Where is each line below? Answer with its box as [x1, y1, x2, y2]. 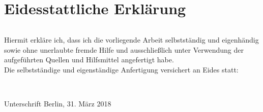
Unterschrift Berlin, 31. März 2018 [4, 98, 111, 109]
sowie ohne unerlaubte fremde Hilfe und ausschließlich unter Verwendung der [4, 44, 244, 55]
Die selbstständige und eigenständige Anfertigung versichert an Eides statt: [4, 64, 239, 74]
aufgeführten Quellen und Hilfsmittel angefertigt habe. [4, 54, 174, 65]
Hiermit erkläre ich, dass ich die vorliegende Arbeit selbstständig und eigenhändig [4, 34, 259, 45]
